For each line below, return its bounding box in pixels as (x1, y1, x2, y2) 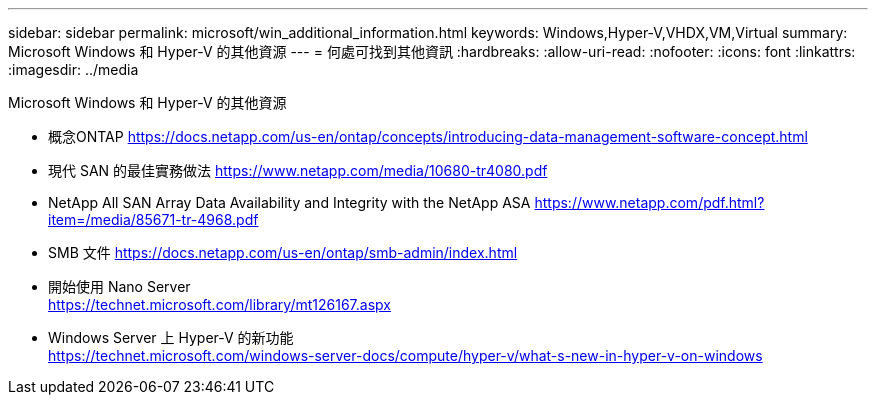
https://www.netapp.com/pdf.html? (534, 194, 765, 211)
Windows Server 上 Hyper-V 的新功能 (48, 329, 294, 346)
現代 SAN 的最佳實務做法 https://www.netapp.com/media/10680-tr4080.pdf (48, 162, 548, 179)
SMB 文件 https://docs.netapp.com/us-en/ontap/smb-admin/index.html (48, 244, 518, 261)
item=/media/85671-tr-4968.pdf (48, 211, 259, 228)
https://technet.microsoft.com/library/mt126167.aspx (48, 296, 391, 313)
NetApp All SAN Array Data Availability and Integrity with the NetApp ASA (48, 194, 531, 211)
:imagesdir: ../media (8, 61, 139, 78)
